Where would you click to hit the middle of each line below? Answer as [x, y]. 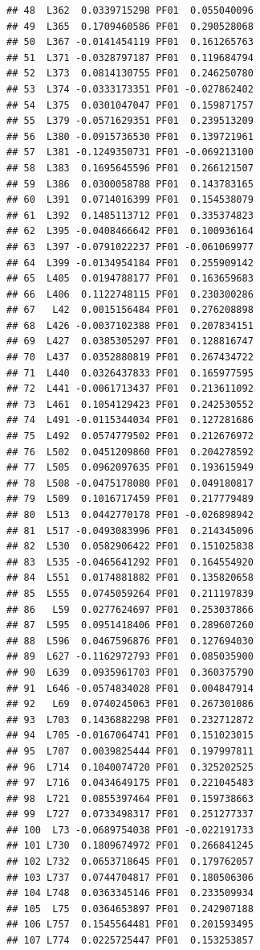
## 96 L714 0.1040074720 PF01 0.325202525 [130, 767]
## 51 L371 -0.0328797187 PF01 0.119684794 [130, 58]
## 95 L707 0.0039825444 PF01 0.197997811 [130, 751]
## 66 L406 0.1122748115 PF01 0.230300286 [130, 294]
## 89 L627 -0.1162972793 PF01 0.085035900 [130, 657]
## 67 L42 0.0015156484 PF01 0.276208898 [130, 310]
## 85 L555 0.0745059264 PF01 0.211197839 [130, 593]
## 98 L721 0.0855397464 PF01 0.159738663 [130, 798]
